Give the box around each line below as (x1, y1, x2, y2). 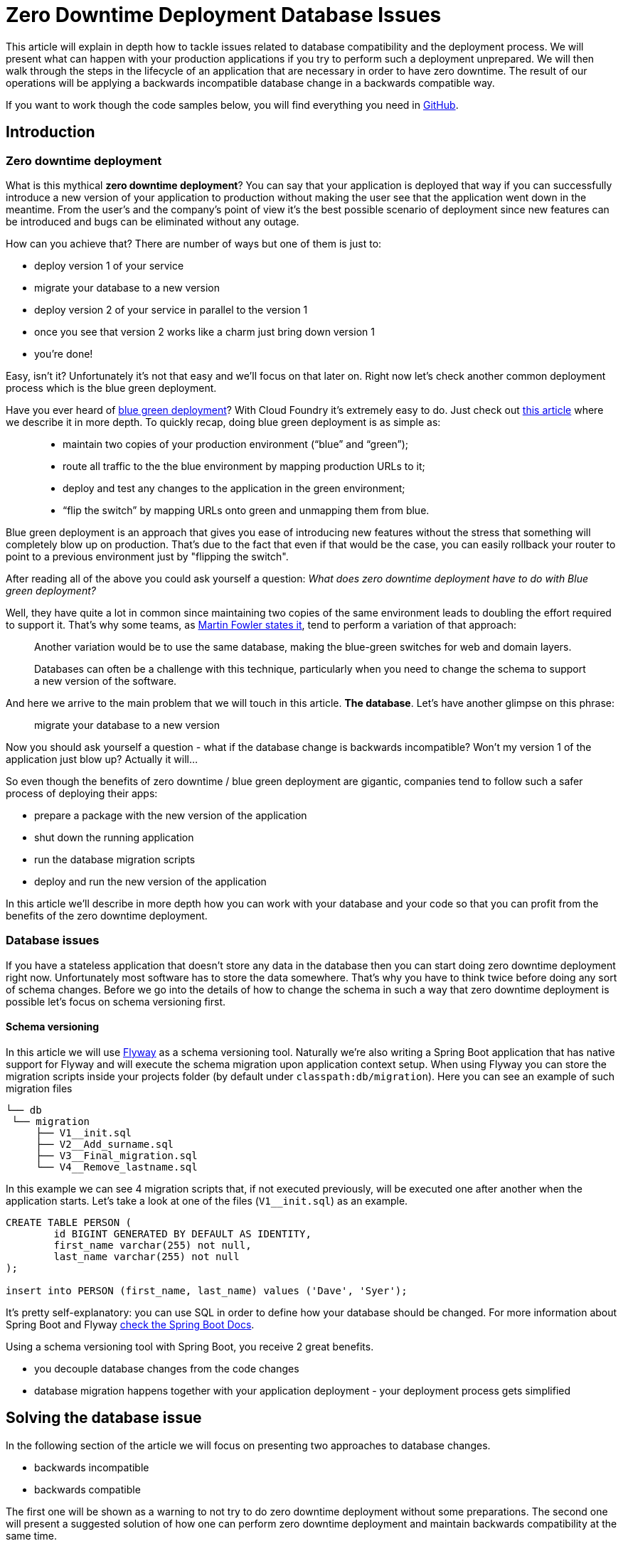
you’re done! (34, 347, 93, 360)
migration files (6, 1082, 73, 1094)
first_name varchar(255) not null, (53, 1239, 252, 1251)
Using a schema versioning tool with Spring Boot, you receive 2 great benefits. (6, 1340, 374, 1353)
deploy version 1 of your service (34, 259, 184, 272)
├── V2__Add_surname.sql (36, 1138, 174, 1150)
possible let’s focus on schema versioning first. (6, 995, 226, 1008)
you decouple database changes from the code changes (34, 1362, 299, 1375)
